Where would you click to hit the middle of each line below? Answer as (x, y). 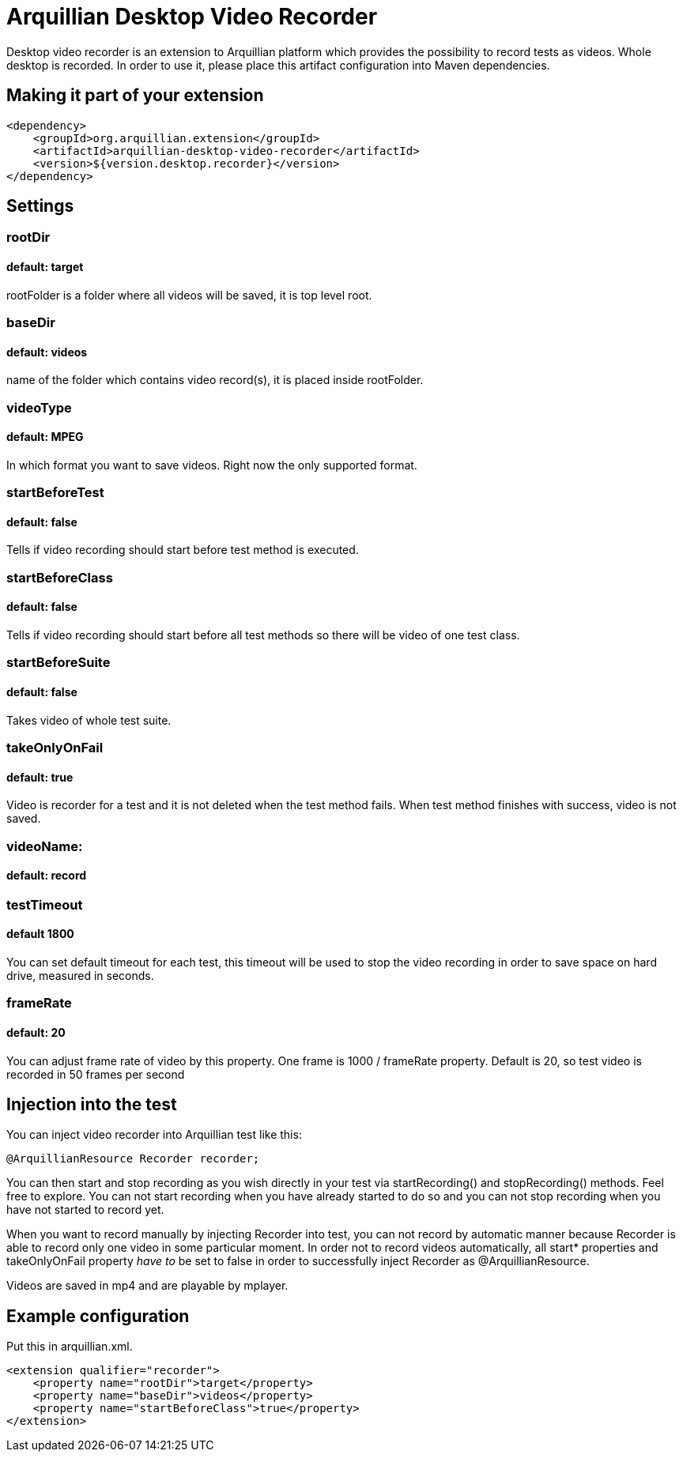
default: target (45, 267)
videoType (39, 407)
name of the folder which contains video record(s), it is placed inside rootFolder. (215, 380)
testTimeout (45, 904)
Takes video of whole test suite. (89, 720)
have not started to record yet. (85, 1210)
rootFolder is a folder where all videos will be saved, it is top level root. (189, 295)
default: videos (47, 352)
